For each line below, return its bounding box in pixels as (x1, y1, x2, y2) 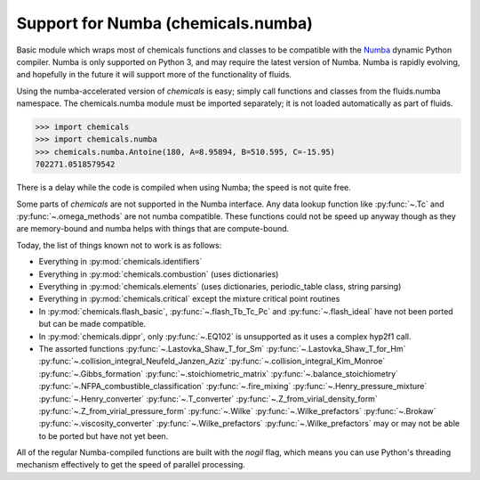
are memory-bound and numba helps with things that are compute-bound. (16, 224, 290, 234)
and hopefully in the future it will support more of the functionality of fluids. (16, 69, 292, 80)
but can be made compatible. (38, 319, 147, 329)
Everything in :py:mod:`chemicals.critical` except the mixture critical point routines (38, 294, 340, 305)
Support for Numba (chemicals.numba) (16, 13, 313, 33)
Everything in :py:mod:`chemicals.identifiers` (38, 256, 203, 267)
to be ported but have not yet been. (38, 430, 169, 441)
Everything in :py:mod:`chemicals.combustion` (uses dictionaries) (38, 268, 279, 280)
